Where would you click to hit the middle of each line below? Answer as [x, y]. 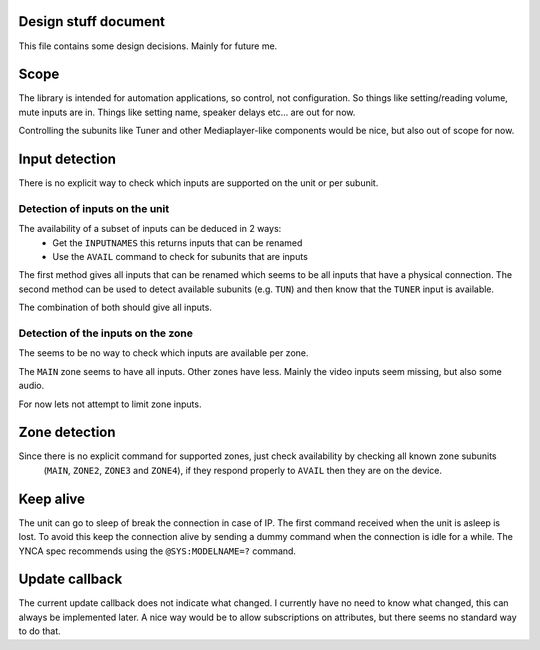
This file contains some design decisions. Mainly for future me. [148, 46]
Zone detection [67, 432]
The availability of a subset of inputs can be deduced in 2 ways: [150, 229]
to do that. [40, 631]
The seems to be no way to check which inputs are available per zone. [163, 353]
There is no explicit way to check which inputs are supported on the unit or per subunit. [198, 183]
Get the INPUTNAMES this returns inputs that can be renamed [177, 242]
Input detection [67, 159]
